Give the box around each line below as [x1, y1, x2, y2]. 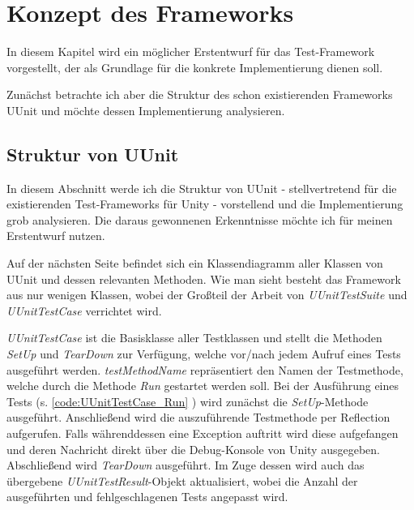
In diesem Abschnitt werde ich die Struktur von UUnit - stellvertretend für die [6, 179, 397, 196]
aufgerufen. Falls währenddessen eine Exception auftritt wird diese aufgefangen [6, 425, 399, 442]
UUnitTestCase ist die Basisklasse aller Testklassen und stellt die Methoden [6, 329, 382, 346]
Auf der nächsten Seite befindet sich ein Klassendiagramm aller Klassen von [6, 255, 383, 272]
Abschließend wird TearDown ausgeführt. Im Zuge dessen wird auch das [6, 456, 365, 474]
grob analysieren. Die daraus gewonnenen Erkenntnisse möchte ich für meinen [6, 211, 393, 228]
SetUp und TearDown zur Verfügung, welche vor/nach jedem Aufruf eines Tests [6, 345, 401, 362]
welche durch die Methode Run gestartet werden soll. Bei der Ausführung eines [6, 377, 399, 394]
